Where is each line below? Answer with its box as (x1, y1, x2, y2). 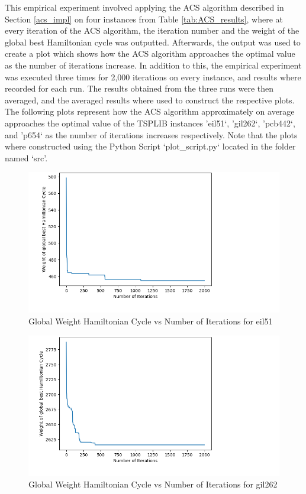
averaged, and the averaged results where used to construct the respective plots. (5, 93, 295, 106)
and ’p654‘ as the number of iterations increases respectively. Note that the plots (5, 128, 298, 141)
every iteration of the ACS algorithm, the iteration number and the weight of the (5, 24, 299, 37)
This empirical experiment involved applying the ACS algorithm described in (5, 1, 284, 13)
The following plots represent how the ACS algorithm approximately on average (5, 105, 295, 118)
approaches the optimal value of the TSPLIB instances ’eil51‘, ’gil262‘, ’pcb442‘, (5, 116, 295, 129)
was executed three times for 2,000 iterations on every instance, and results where (5, 70, 301, 83)
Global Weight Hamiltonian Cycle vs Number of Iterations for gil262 (28, 478, 278, 490)
